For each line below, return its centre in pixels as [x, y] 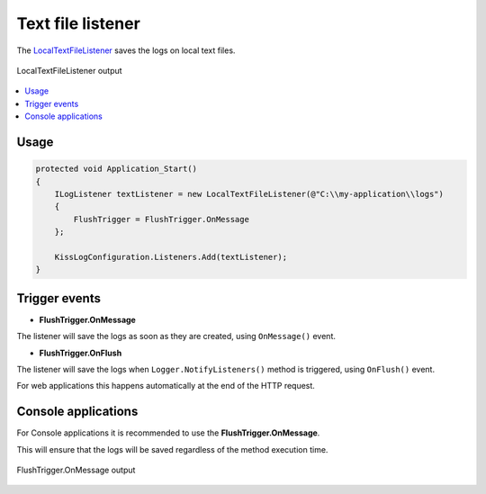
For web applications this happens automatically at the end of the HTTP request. [166, 386]
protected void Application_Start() [117, 169]
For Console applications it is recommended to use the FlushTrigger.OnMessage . [168, 433]
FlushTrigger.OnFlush [81, 353]
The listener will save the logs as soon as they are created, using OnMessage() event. [176, 337]
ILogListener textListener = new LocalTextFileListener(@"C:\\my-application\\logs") [249, 194]
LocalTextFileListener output [69, 70]
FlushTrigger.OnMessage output [76, 470]
